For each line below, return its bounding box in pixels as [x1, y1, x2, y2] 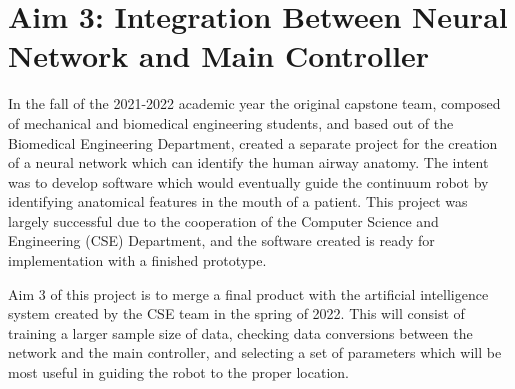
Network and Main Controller [8, 35, 430, 76]
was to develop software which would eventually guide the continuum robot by [8, 171, 489, 192]
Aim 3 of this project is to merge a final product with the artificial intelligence [8, 283, 489, 304]
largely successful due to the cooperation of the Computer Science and [8, 210, 439, 231]
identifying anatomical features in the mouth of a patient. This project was [8, 191, 468, 212]
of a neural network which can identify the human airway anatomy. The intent [8, 152, 489, 173]
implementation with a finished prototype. [8, 250, 267, 271]
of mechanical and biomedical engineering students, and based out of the [8, 112, 454, 133]
